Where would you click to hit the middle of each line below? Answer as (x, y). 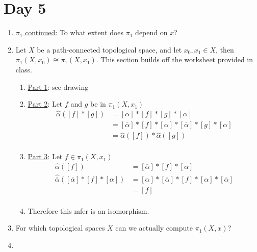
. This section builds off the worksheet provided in (175, 59)
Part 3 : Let (45, 156)
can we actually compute (154, 228)
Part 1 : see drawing (58, 86)
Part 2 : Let (45, 104)
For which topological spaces (60, 228)
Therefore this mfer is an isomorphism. (88, 210)
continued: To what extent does (74, 32)
